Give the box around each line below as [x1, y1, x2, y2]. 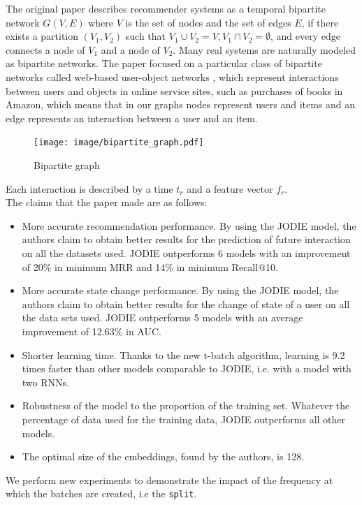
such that [125, 29, 166, 43]
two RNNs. [22, 374, 69, 389]
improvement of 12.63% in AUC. [22, 323, 161, 338]
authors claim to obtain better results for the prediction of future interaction [22, 232, 351, 247]
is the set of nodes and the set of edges [125, 15, 291, 29]
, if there [301, 15, 339, 29]
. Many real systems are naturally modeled [173, 42, 356, 57]
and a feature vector [187, 181, 273, 196]
